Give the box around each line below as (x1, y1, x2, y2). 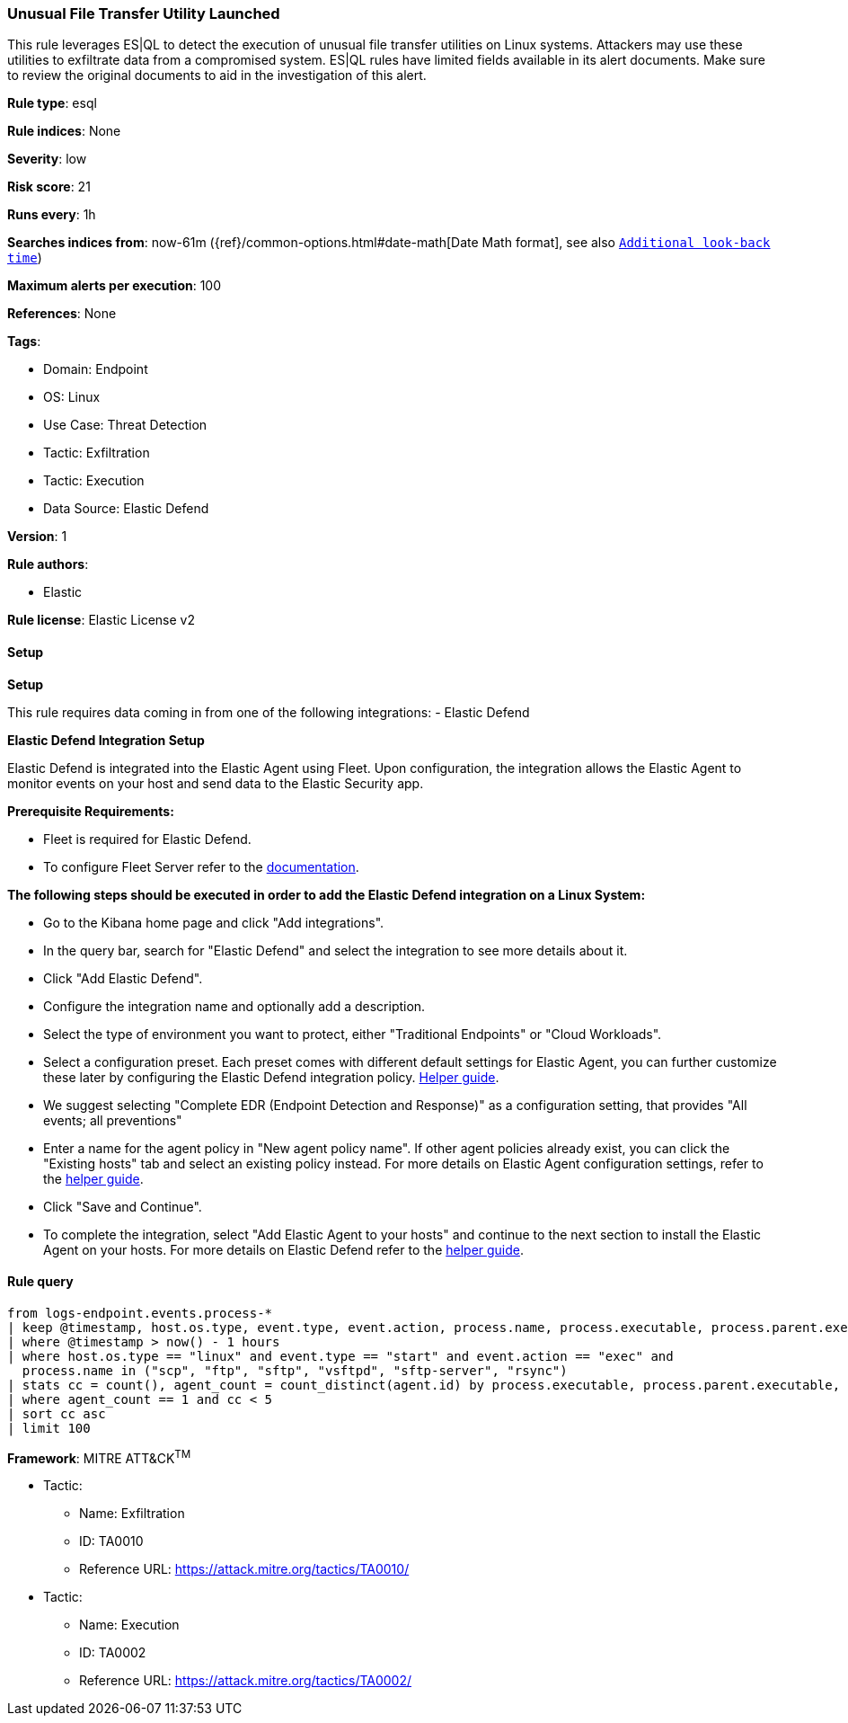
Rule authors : (7, 556, 89, 573)
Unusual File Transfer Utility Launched (7, 4, 280, 22)
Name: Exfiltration (79, 1505, 185, 1522)
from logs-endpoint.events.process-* (7, 1305, 273, 1320)
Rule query (7, 1274, 74, 1290)
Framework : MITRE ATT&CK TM (7, 1447, 191, 1466)
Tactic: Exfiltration (43, 445, 150, 461)
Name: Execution (79, 1617, 180, 1633)
